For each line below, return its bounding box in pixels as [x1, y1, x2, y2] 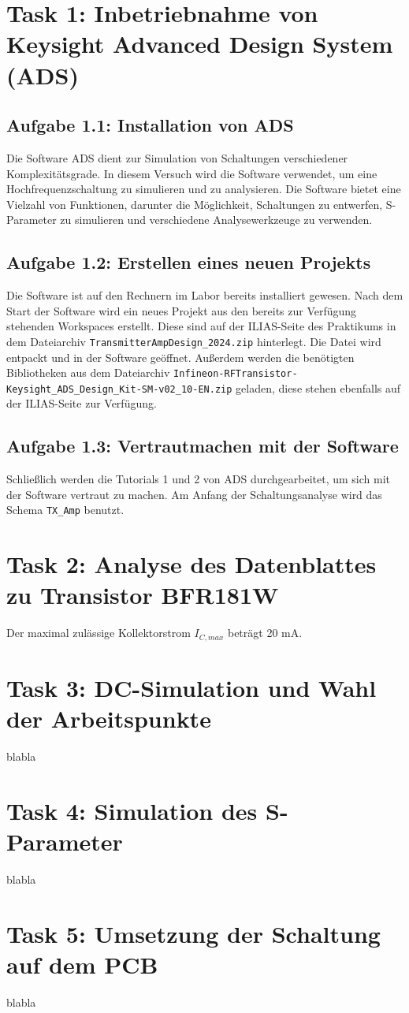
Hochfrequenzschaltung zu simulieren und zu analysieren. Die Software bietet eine [6, 181, 401, 197]
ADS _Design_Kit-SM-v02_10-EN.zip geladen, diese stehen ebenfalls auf [57, 379, 401, 396]
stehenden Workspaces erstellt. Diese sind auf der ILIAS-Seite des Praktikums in [6, 318, 396, 334]
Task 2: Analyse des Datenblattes [6, 548, 377, 580]
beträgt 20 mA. [227, 624, 303, 641]
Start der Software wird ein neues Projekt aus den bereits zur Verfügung [6, 302, 357, 318]
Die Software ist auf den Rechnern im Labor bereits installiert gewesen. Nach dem [6, 287, 403, 304]
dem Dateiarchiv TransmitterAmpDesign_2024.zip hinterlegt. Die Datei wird [6, 333, 381, 349]
